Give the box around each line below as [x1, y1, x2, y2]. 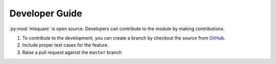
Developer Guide [9, 8, 82, 19]
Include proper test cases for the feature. [22, 42, 109, 48]
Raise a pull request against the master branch [22, 49, 122, 55]
